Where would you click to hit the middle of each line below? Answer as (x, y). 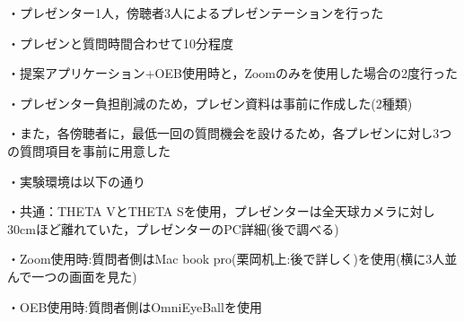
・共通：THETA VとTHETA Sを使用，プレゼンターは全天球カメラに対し (221, 211)
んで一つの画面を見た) (72, 276)
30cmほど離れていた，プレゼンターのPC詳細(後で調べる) (173, 228)
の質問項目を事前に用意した (89, 150)
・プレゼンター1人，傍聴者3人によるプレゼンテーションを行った (196, 13)
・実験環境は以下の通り (76, 181)
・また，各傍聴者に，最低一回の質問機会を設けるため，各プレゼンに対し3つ (230, 133)
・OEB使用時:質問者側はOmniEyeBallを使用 (135, 306)
